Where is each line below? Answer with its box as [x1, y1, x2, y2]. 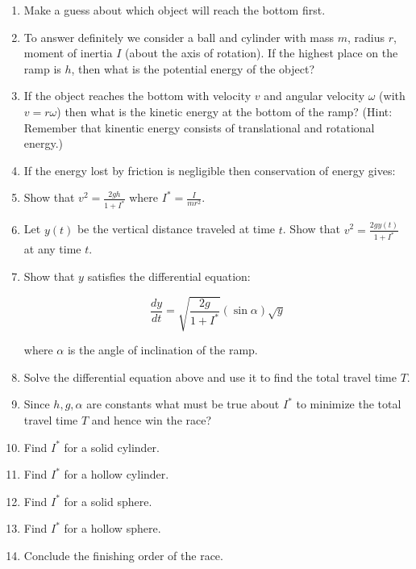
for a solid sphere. [64, 492, 152, 509]
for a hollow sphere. [64, 520, 161, 537]
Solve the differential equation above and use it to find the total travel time [23, 368, 397, 385]
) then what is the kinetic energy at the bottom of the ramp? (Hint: [56, 103, 393, 119]
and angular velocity [264, 87, 365, 104]
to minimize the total [296, 395, 401, 412]
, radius [347, 28, 385, 45]
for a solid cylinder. [64, 438, 160, 455]
